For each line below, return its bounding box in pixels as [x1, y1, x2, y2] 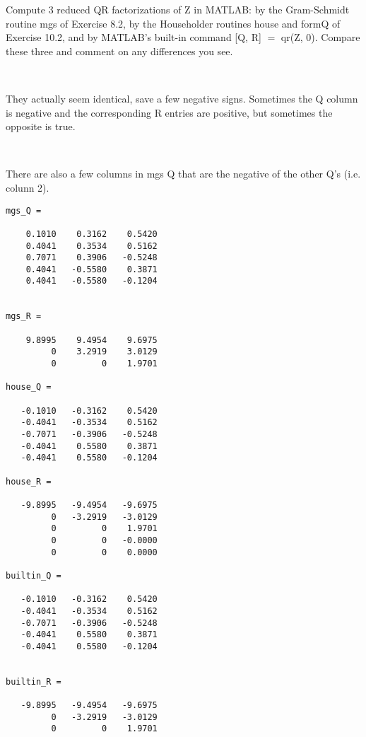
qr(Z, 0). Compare [281, 30, 360, 45]
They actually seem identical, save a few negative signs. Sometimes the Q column [6, 91, 358, 105]
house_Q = [6, 382, 52, 393]
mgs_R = [6, 311, 42, 322]
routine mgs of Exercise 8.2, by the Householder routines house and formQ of [6, 16, 341, 30]
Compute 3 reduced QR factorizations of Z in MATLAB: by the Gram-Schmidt [6, 2, 350, 16]
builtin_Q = [6, 570, 61, 581]
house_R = [6, 476, 52, 487]
